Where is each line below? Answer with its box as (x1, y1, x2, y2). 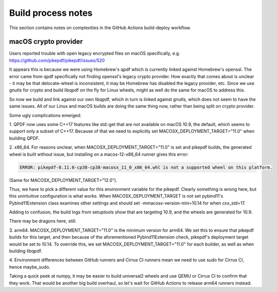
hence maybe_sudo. (9, 264, 50, 270)
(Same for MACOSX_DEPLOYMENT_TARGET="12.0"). (9, 177, 117, 183)
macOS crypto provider (9, 38, 83, 46)
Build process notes (9, 7, 93, 18)
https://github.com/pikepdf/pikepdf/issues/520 (9, 57, 105, 63)
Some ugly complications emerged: (9, 112, 82, 118)
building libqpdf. (9, 248, 42, 254)
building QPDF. (9, 135, 40, 141)
